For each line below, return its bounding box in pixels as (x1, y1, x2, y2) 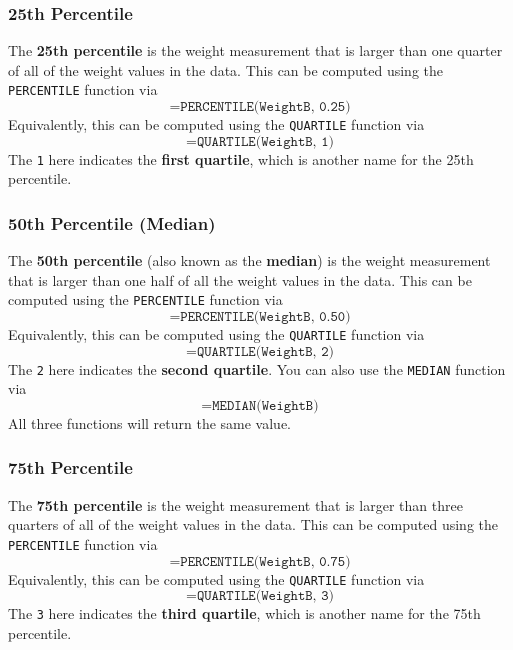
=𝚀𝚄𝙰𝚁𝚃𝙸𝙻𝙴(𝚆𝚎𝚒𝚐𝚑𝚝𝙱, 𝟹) (186, 589, 334, 604)
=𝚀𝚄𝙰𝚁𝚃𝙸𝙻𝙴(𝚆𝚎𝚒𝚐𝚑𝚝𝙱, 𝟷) (186, 134, 334, 149)
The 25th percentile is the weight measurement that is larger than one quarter (8, 40, 503, 61)
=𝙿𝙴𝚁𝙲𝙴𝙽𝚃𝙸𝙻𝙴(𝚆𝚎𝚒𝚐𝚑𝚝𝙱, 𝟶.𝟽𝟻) (169, 554, 351, 569)
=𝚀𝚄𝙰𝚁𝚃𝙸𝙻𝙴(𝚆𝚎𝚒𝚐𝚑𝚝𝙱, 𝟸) (186, 344, 334, 359)
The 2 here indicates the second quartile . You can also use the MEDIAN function (8, 358, 506, 379)
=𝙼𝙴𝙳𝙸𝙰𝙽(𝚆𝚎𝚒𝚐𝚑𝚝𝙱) (201, 398, 319, 413)
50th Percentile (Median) (8, 210, 216, 235)
